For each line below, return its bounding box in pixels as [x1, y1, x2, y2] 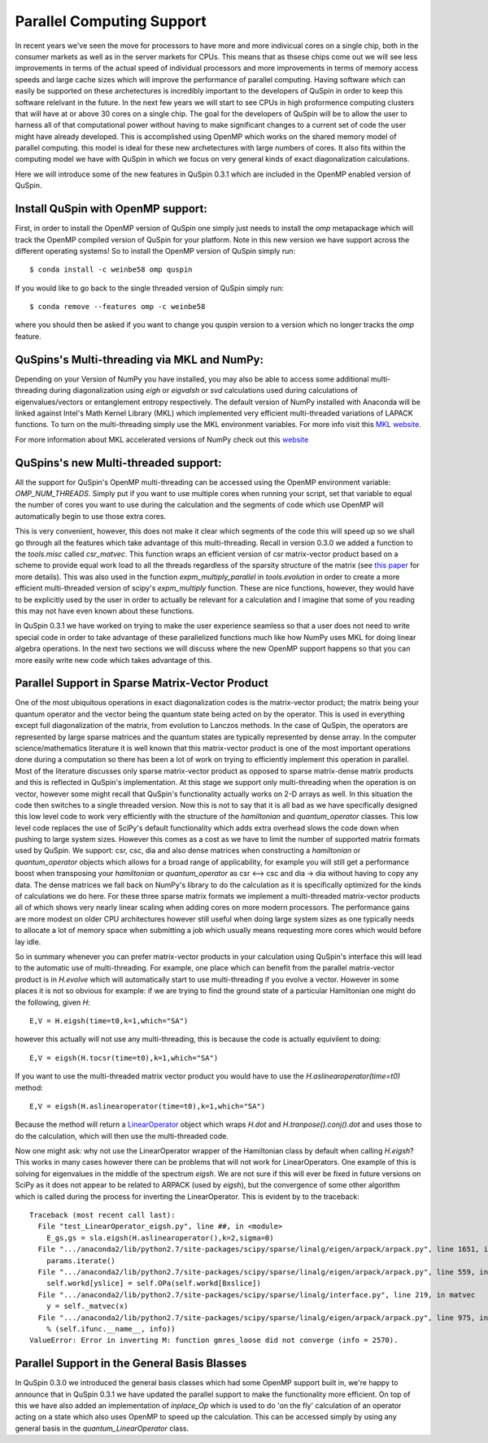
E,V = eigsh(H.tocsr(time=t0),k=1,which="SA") [29, 1053, 219, 1062]
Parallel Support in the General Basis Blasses [15, 1357, 247, 1371]
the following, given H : [15, 997, 91, 1007]
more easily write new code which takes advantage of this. [15, 655, 212, 665]
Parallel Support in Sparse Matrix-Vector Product [15, 676, 268, 691]
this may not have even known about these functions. [15, 606, 194, 616]
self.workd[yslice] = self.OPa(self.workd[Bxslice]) [46, 1279, 262, 1288]
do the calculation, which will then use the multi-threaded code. [15, 1131, 229, 1140]
